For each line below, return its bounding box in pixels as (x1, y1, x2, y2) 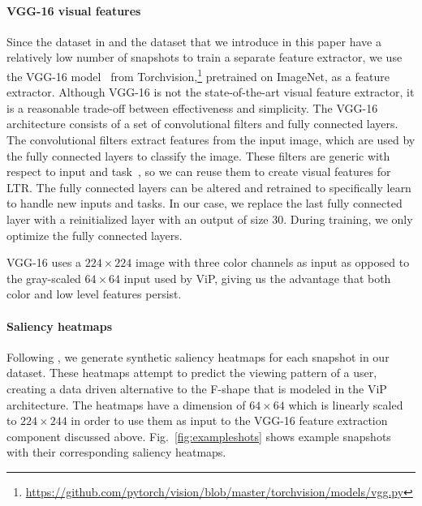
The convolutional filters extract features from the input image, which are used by (6, 131, 416, 148)
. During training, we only (283, 210, 413, 227)
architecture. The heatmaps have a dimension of (6, 396, 246, 413)
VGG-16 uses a (6, 254, 82, 271)
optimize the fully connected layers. (6, 226, 183, 243)
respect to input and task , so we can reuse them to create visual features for (6, 163, 391, 180)
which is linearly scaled (288, 396, 403, 413)
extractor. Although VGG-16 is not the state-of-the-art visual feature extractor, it (6, 84, 415, 101)
